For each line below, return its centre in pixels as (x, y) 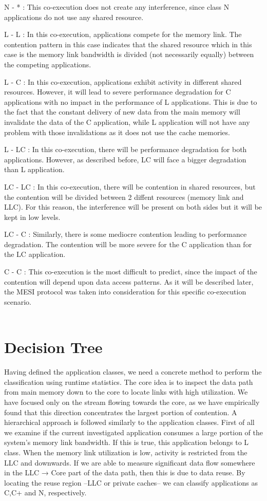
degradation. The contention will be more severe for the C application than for (128, 244)
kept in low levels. (32, 217)
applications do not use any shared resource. (74, 17)
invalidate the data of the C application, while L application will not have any (127, 122)
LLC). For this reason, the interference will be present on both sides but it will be (133, 207)
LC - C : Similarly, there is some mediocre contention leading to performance (126, 234)
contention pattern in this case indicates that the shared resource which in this (128, 44)
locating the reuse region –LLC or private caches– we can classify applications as (131, 482)
